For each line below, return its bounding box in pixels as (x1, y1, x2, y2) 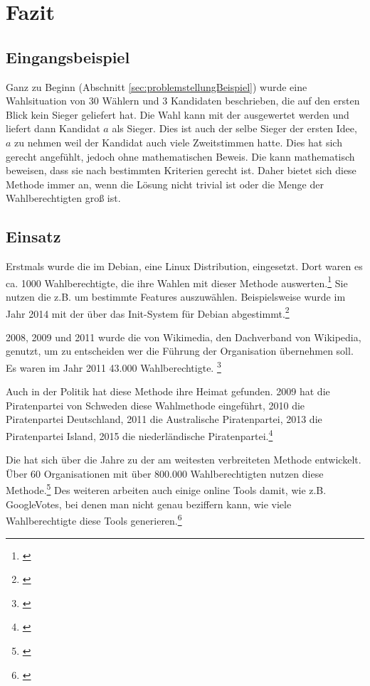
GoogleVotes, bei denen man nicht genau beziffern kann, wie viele (6, 496, 292, 511)
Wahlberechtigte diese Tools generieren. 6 (6, 511, 182, 527)
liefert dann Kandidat (6, 121, 100, 136)
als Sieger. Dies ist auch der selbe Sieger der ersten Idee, (112, 121, 357, 136)
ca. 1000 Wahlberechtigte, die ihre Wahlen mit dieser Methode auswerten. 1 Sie (6, 273, 348, 290)
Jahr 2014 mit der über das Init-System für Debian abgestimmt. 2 (6, 304, 290, 321)
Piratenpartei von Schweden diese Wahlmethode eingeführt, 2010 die (6, 397, 305, 412)
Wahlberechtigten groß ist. (6, 191, 121, 205)
